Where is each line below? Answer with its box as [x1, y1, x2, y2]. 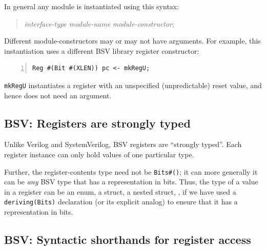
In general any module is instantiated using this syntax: [4, 1, 179, 11]
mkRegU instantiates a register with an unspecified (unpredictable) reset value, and [4, 79, 262, 90]
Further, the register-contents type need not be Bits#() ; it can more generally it [4, 166, 258, 177]
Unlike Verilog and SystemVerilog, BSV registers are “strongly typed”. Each [4, 139, 242, 150]
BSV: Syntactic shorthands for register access [4, 232, 251, 247]
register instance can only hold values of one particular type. [4, 149, 194, 160]
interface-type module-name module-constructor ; [24, 18, 174, 29]
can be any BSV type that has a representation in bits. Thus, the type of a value [4, 176, 258, 187]
